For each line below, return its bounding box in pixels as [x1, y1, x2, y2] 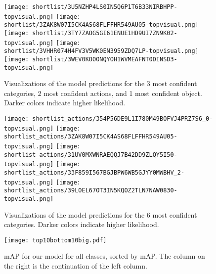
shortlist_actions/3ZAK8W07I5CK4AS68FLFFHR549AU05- [4, 133, 177, 140]
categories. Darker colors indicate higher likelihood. [4, 219, 159, 229]
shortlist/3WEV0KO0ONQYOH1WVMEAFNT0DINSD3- [32, 55, 177, 63]
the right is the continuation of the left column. [4, 261, 147, 271]
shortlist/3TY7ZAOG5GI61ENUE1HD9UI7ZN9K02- [32, 29, 177, 37]
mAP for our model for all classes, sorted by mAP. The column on [4, 251, 205, 261]
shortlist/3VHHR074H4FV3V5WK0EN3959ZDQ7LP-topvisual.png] [4, 47, 199, 55]
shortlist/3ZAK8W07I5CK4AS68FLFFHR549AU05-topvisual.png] [4, 21, 199, 29]
